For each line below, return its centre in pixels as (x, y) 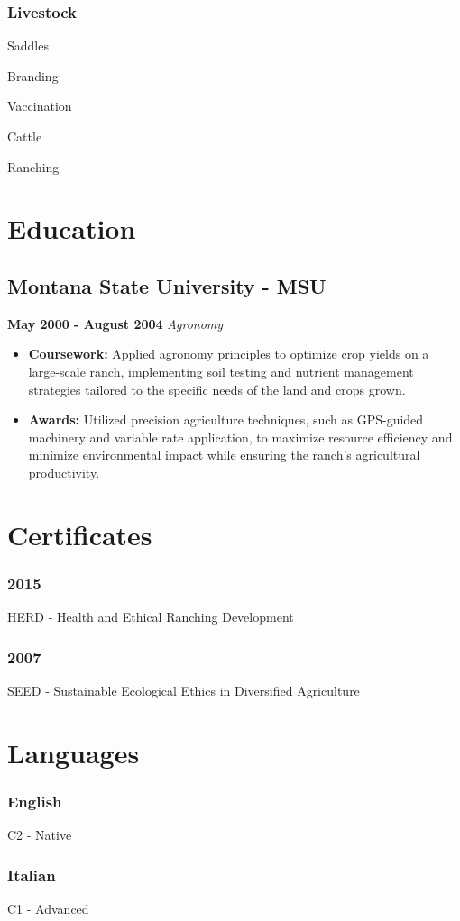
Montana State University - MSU (167, 285)
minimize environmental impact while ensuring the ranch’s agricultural (224, 455)
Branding (33, 75)
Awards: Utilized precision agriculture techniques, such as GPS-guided (226, 419)
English (35, 801)
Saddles (28, 46)
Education (72, 228)
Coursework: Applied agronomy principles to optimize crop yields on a (229, 354)
